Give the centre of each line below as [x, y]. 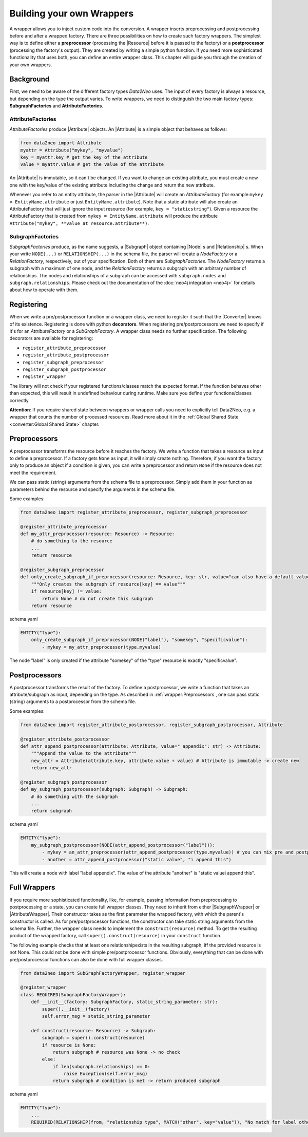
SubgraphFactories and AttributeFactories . [56, 106]
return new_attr [51, 768]
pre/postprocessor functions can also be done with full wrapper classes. [86, 959]
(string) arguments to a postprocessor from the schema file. [73, 702]
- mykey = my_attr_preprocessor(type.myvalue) [101, 647]
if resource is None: [69, 1045]
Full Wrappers [32, 888]
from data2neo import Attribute [61, 143]
